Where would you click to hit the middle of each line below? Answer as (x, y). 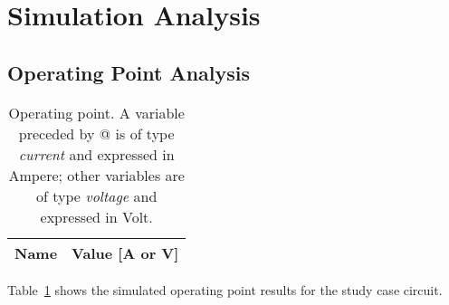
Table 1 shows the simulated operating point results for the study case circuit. (225, 289)
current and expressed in (96, 154)
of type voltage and (97, 195)
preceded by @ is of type (96, 133)
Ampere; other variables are (96, 175)
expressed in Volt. (96, 216)
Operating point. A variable (96, 112)
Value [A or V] (125, 253)
